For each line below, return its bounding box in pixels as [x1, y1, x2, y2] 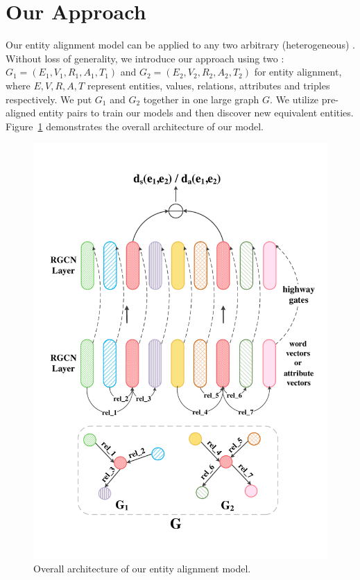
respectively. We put [6, 91, 92, 106]
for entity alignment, [254, 64, 342, 79]
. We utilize [270, 91, 319, 106]
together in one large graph [143, 91, 259, 106]
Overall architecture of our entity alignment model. [33, 561, 251, 575]
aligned [6, 105, 36, 120]
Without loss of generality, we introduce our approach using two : [6, 51, 284, 65]
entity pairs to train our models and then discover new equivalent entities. [39, 105, 354, 120]
